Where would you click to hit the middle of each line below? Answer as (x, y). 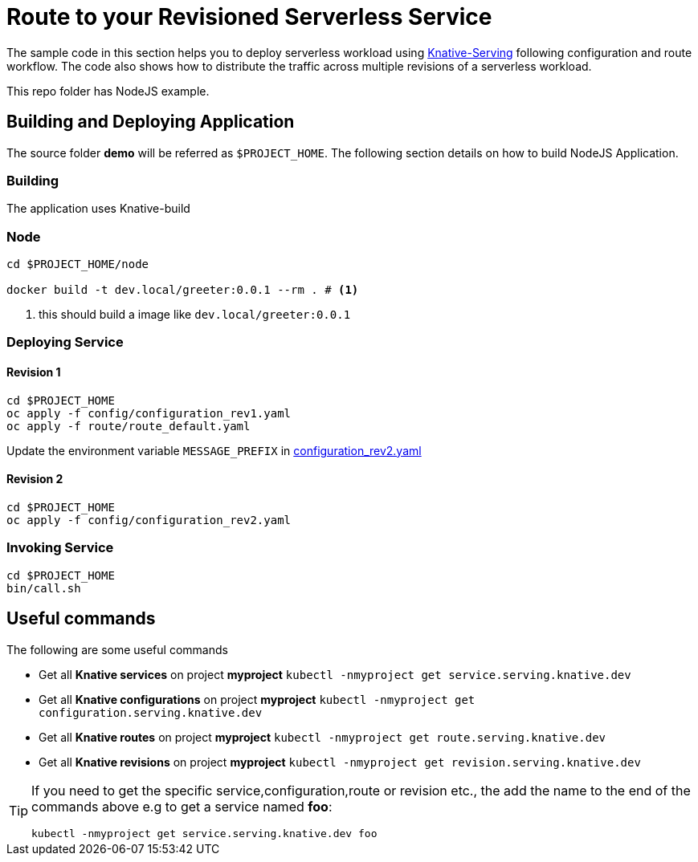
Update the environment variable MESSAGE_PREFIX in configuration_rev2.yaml (214, 450)
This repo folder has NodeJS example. (108, 91)
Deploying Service (65, 342)
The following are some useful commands (117, 649)
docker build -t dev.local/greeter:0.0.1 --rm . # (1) (183, 290)
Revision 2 (35, 479)
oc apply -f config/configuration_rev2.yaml (149, 520)
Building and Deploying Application (151, 122)
